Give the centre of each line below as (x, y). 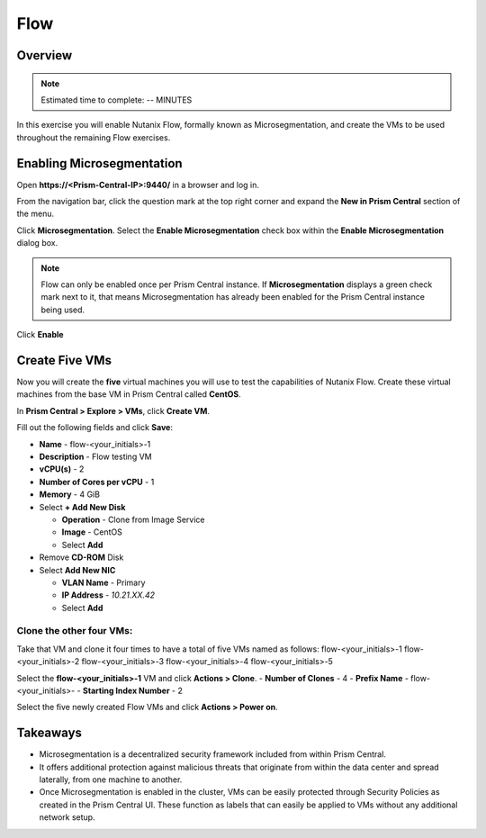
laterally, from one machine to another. (111, 779)
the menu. (35, 214)
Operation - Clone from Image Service (133, 519)
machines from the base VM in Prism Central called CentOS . (129, 394)
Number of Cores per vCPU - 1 (97, 482)
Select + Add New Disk (82, 507)
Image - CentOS (92, 532)
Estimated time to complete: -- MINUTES (117, 100)
